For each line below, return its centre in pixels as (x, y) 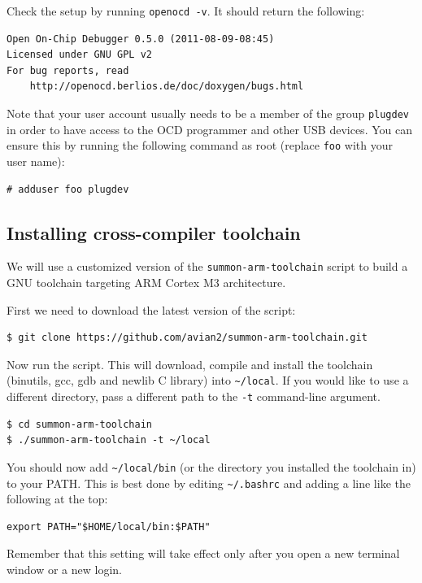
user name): (36, 161)
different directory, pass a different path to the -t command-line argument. (194, 396)
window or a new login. (64, 569)
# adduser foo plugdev (68, 189)
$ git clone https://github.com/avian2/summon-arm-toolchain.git (187, 338)
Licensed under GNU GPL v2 (79, 55)
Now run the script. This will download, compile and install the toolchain (190, 364)
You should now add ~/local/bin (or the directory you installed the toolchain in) (211, 466)
